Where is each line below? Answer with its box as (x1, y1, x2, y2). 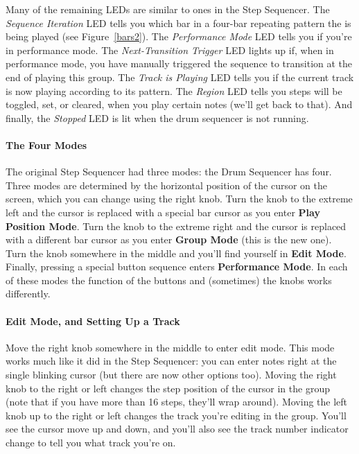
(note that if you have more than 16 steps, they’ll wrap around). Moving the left (6, 394, 348, 409)
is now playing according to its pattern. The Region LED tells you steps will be (6, 83, 342, 98)
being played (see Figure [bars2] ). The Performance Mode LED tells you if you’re (6, 29, 352, 44)
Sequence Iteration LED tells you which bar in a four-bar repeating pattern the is (6, 15, 351, 30)
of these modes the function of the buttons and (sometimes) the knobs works (6, 272, 332, 287)
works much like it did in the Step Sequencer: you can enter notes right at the (6, 353, 337, 368)
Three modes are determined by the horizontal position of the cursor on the (6, 177, 328, 192)
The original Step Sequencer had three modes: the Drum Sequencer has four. (6, 164, 332, 179)
